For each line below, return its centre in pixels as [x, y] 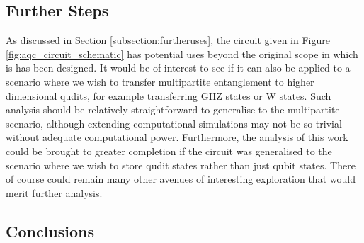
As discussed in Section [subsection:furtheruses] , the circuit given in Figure [168, 40]
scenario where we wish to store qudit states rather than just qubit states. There [181, 165]
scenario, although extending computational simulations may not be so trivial [174, 123]
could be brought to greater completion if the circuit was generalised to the [169, 151]
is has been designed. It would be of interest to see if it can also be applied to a [178, 68]
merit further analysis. [54, 192]
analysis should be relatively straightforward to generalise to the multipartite [173, 109]
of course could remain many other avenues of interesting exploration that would [181, 179]
